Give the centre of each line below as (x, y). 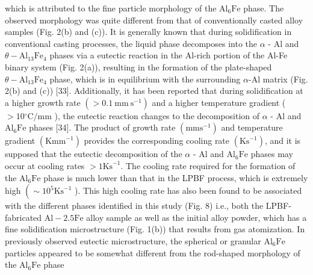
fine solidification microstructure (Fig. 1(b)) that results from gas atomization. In (155, 229)
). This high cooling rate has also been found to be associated (188, 190)
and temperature (252, 127)
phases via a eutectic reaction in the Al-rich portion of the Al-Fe (169, 55)
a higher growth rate (43, 102)
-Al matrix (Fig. (278, 79)
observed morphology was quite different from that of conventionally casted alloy (154, 20)
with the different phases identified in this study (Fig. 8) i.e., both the (134, 205)
